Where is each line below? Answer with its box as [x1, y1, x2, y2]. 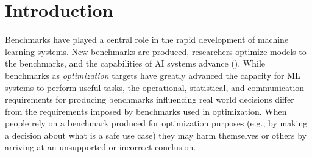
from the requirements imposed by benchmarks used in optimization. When [5, 104, 287, 117]
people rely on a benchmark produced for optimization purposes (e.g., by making [5, 117, 308, 130]
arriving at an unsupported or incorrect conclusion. [5, 141, 196, 153]
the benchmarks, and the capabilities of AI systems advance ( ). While [5, 57, 266, 70]
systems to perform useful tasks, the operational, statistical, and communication [5, 81, 305, 93]
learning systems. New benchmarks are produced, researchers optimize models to [5, 45, 307, 57]
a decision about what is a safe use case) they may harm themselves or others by [5, 128, 307, 141]
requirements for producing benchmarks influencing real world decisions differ [5, 93, 294, 106]
